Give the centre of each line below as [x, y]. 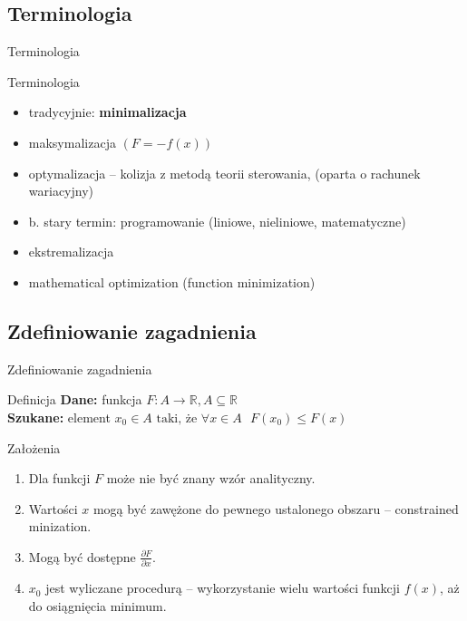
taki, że [177, 418]
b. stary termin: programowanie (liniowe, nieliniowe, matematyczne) [217, 221]
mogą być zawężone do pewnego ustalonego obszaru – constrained [276, 508]
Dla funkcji [59, 478]
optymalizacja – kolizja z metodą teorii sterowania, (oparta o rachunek [224, 173]
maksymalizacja [72, 142]
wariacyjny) [61, 191]
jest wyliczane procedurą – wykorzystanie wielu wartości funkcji [223, 588]
